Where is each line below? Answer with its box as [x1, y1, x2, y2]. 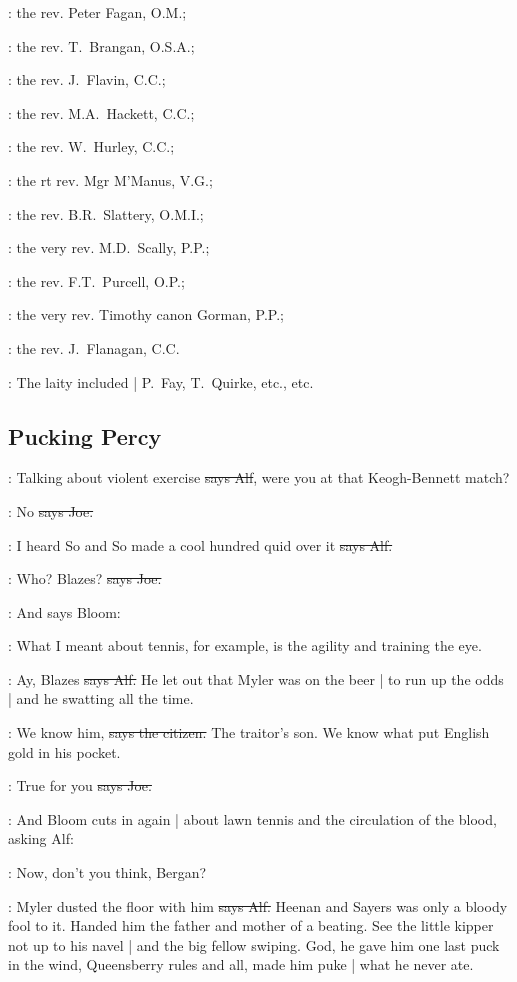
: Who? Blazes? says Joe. [8, 568, 162, 589]
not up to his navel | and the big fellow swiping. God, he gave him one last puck [8, 934, 500, 955]
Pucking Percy [8, 420, 162, 451]
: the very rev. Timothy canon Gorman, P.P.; [8, 304, 284, 325]
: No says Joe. [8, 500, 94, 521]
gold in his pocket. [8, 741, 121, 762]
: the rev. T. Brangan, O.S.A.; [8, 35, 195, 56]
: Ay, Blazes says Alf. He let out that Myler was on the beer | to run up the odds [8, 668, 504, 689]
